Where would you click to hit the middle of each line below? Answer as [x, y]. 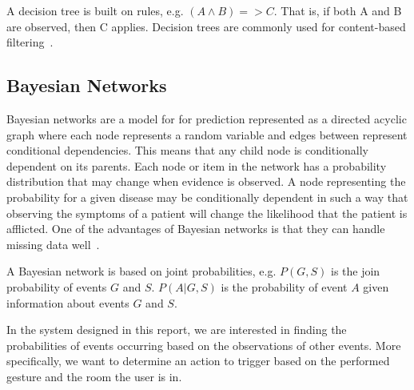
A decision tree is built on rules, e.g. [95, 10]
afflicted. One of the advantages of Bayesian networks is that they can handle [196, 229]
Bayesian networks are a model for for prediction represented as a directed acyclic [207, 118]
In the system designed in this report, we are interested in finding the [177, 330]
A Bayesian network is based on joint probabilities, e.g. [141, 271]
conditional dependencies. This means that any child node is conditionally [188, 150]
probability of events [57, 286]
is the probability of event [284, 286]
